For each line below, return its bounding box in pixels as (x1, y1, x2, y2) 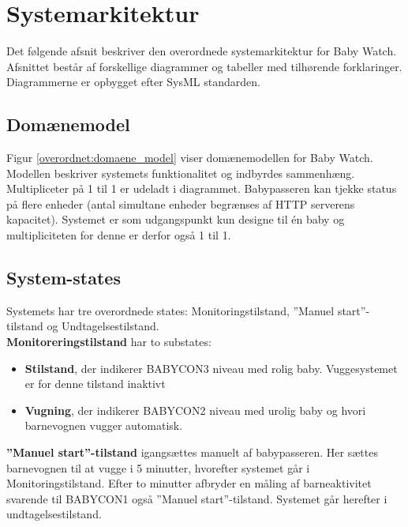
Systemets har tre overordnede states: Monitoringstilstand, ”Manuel (6, 302, 335, 318)
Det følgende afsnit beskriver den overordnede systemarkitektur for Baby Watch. (6, 43, 397, 59)
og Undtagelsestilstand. (47, 318, 159, 334)
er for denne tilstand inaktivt (24, 375, 166, 392)
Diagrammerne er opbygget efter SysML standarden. (6, 73, 260, 90)
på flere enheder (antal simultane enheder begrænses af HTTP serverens (6, 195, 355, 212)
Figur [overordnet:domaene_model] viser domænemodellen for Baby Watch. (6, 149, 373, 166)
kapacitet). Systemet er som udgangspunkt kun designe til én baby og (6, 211, 345, 228)
